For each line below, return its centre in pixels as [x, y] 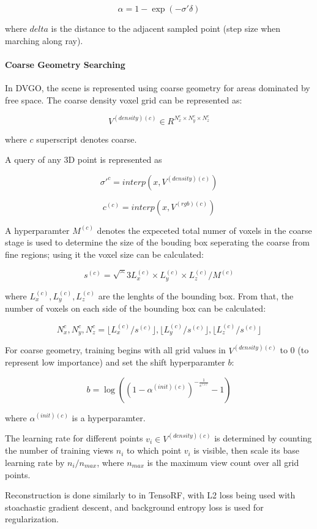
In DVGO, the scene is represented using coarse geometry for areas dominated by [158, 87]
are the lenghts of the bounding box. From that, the [196, 295]
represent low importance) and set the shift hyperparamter [115, 362]
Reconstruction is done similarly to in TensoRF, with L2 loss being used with [150, 495]
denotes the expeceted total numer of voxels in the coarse [204, 230]
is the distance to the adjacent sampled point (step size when [166, 28]
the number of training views [59, 450]
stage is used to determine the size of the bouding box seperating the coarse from [157, 242]
